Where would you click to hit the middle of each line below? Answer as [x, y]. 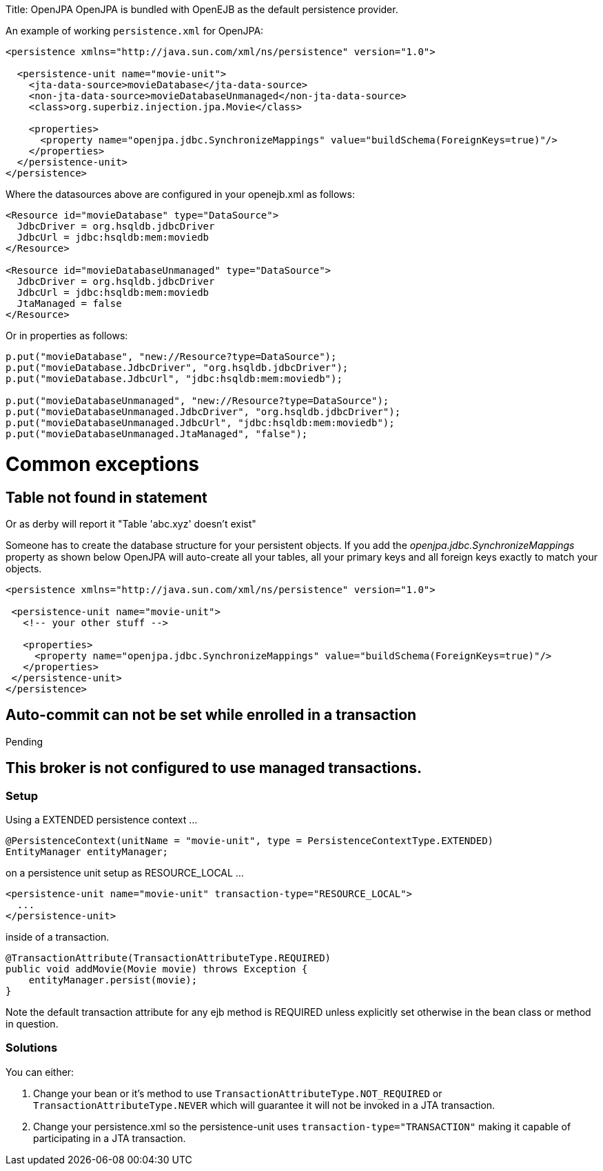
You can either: [40, 1072]
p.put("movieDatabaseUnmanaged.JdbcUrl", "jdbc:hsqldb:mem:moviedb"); [200, 423]
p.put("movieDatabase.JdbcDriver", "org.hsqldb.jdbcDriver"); [177, 368]
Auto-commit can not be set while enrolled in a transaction [211, 715]
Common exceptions [102, 464]
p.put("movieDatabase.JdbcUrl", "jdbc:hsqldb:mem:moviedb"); [174, 379]
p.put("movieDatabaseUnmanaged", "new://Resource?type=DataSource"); [197, 401]
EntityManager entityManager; [87, 851]
